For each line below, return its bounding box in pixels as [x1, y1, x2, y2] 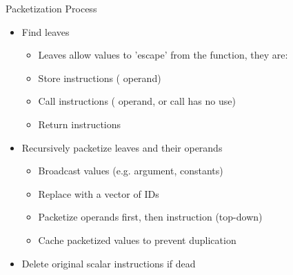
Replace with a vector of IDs [38, 186, 159, 201]
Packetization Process [6, 1, 97, 15]
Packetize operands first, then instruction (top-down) [38, 210, 263, 224]
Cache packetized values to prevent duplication [38, 232, 236, 247]
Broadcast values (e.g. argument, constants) [38, 163, 223, 178]
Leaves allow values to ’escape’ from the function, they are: [38, 48, 288, 62]
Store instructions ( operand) [38, 70, 161, 85]
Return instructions [38, 116, 121, 131]
